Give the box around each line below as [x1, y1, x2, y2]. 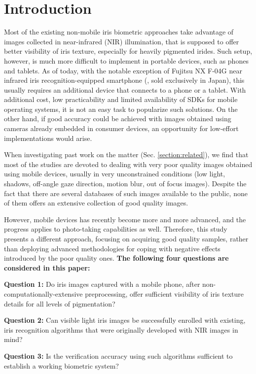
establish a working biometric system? [4, 360, 119, 371]
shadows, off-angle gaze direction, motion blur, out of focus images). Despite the [4, 178, 247, 189]
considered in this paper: [4, 262, 90, 272]
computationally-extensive [4, 288, 83, 299]
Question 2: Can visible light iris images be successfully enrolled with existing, [4, 315, 246, 325]
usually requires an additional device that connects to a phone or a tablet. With [4, 84, 246, 95]
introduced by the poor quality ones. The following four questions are [4, 253, 229, 263]
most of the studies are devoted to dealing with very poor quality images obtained [4, 159, 253, 169]
